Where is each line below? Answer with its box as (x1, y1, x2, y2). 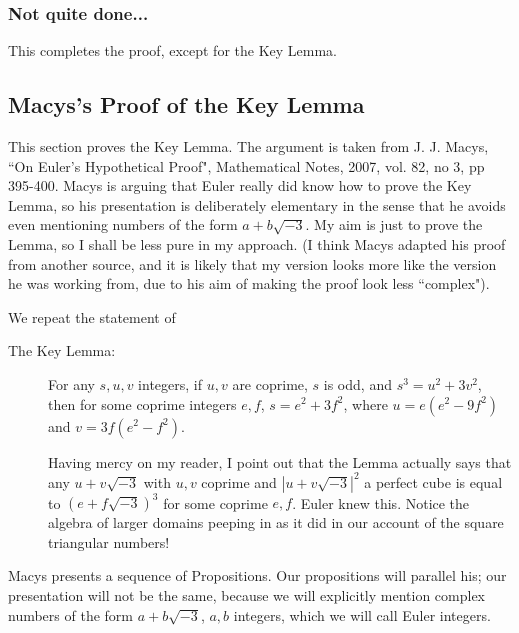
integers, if (138, 373, 202, 394)
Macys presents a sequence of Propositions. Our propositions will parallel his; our (8, 565, 507, 586)
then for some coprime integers (48, 393, 237, 414)
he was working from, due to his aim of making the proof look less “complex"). (8, 273, 490, 294)
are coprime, (232, 373, 308, 394)
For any (48, 373, 95, 394)
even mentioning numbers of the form (8, 214, 238, 235)
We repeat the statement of (8, 306, 176, 327)
